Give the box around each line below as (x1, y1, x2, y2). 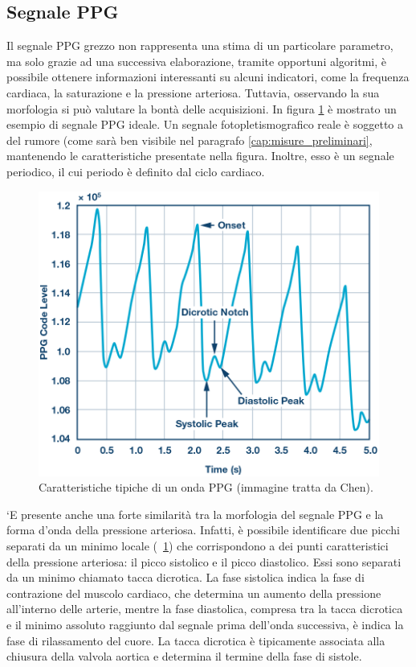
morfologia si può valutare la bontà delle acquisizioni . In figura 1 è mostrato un (6, 100, 397, 117)
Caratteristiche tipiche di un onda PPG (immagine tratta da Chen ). (39, 479, 373, 496)
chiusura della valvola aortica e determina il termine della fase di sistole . (6, 648, 362, 665)
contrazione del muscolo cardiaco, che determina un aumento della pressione (6, 584, 381, 601)
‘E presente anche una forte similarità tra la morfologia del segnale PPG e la (6, 505, 384, 522)
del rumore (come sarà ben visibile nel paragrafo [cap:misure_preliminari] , (6, 131, 373, 148)
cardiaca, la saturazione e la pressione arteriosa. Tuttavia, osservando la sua (6, 84, 380, 101)
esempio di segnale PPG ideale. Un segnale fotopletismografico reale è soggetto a (6, 116, 404, 133)
